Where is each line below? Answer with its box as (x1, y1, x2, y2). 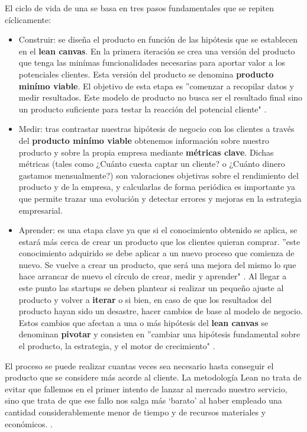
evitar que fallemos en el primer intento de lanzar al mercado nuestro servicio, (5, 382, 287, 395)
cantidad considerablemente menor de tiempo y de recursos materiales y (5, 406, 266, 418)
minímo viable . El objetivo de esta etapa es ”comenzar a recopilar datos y (18, 79, 294, 92)
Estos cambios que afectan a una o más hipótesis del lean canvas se (18, 316, 269, 328)
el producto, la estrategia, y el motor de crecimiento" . (18, 340, 215, 352)
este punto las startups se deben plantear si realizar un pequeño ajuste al (18, 282, 284, 294)
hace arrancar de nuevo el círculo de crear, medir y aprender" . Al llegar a (18, 270, 287, 282)
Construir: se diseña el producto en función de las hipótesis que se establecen (18, 33, 298, 46)
